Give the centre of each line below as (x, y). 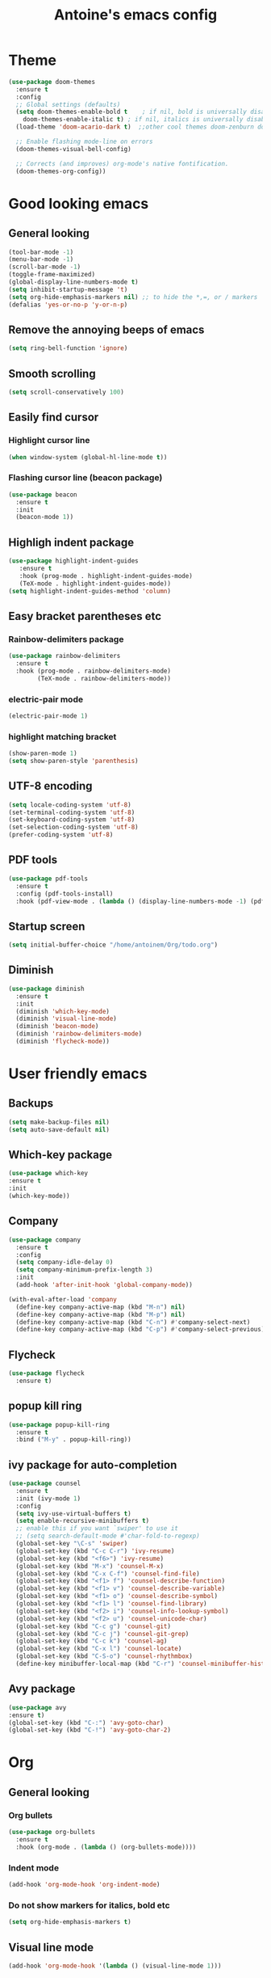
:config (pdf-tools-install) (65, 894)
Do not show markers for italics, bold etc (90, 1905)
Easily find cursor (54, 418)
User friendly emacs (78, 1074)
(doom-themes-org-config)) (61, 171)
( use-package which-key (48, 1174)
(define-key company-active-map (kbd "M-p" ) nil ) (100, 1314)
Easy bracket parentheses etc (85, 616)
